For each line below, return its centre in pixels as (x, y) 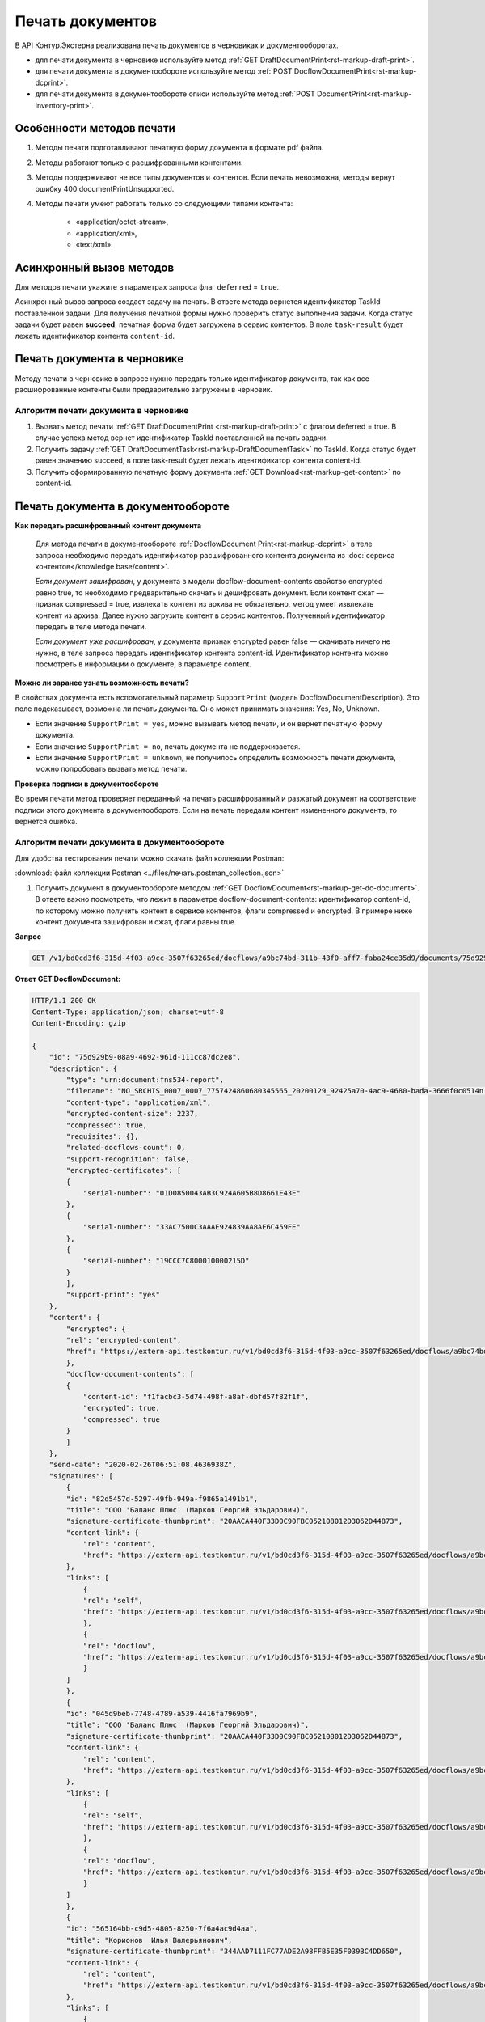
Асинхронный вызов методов (95, 267)
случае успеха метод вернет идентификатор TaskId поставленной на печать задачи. (181, 438)
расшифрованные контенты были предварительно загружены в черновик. (144, 389)
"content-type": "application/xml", (139, 1102)
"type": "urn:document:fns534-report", (145, 1080)
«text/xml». (94, 245)
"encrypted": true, (122, 1408)
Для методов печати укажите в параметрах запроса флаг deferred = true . (147, 287)
